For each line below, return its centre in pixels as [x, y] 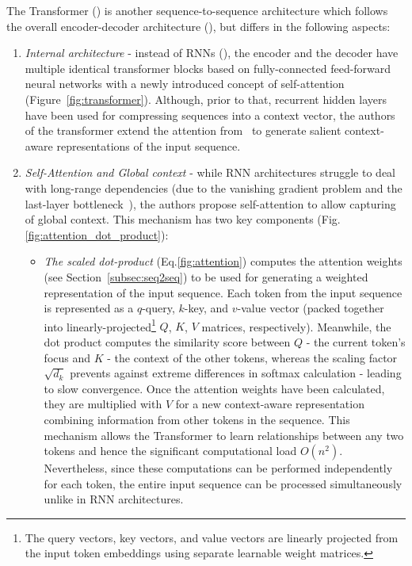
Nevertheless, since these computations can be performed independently [218, 468]
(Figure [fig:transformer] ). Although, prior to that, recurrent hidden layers [206, 99]
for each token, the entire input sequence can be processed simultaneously [223, 483]
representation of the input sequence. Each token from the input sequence [223, 292]
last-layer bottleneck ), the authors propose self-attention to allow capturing [210, 203]
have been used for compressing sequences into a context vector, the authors [210, 115]
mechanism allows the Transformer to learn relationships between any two [224, 435]
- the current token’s [356, 341]
